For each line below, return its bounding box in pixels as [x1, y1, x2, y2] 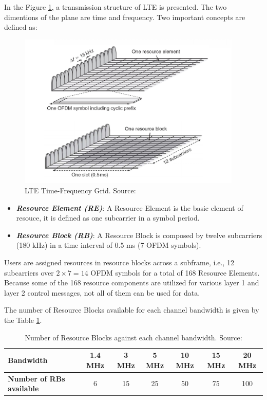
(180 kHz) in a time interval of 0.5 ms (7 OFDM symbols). [16, 240, 201, 250]
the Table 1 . [4, 314, 42, 325]
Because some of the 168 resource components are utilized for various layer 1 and [4, 277, 259, 288]
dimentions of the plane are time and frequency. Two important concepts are [4, 11, 245, 22]
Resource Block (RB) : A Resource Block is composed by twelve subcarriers [16, 229, 262, 240]
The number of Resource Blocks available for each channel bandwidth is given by [4, 304, 259, 315]
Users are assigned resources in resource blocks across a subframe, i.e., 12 [4, 257, 234, 268]
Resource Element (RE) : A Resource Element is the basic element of [16, 202, 243, 213]
